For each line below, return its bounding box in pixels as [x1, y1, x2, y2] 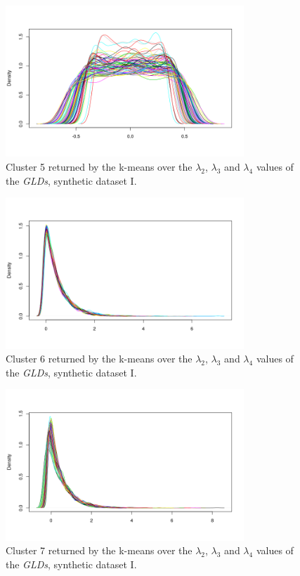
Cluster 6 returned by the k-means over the [6, 351, 193, 366]
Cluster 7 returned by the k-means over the [6, 543, 193, 558]
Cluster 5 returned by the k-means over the [6, 159, 193, 174]
